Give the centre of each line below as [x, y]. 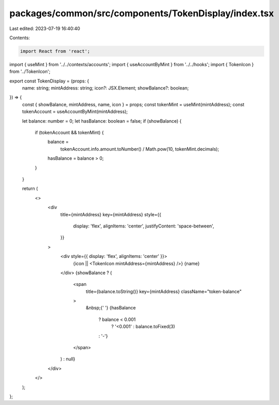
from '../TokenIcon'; [30, 72]
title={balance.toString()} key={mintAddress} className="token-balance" [164, 291]
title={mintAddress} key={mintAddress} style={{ [111, 214]
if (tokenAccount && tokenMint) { [69, 133]
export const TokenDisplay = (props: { [49, 81]
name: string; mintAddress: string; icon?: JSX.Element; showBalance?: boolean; [105, 88]
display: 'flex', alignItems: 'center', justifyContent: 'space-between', [144, 226]
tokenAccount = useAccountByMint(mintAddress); [75, 111]
